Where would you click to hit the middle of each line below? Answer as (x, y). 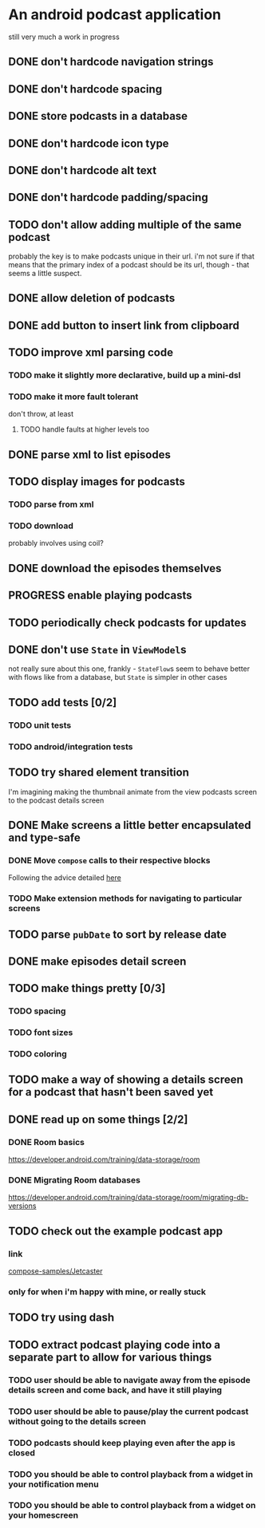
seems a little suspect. (45, 274)
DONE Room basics (47, 1142)
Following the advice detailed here (65, 878)
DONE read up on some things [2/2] (98, 1119)
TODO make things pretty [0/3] (87, 988)
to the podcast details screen (56, 800)
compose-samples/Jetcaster (55, 1271)
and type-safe (45, 837)
